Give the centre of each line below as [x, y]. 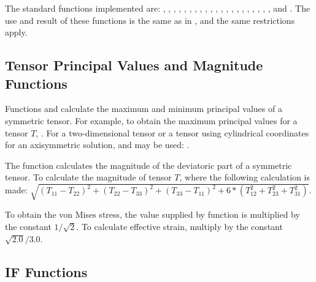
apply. [16, 32]
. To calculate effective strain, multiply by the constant [179, 227]
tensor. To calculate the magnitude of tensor [88, 177]
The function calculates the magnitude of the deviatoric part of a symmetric [148, 165]
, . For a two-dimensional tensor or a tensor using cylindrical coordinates [172, 132]
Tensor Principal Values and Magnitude [134, 65]
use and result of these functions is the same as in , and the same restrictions [150, 20]
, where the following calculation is [245, 177]
